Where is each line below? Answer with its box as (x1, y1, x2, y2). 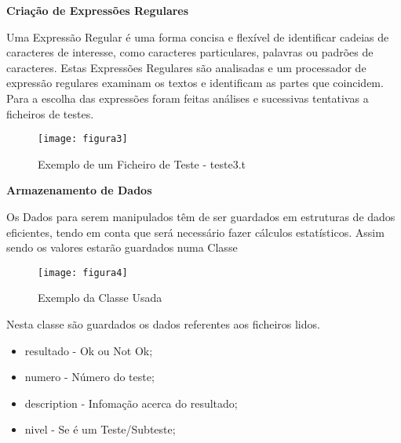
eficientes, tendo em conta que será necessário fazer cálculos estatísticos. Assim (6, 223, 385, 240)
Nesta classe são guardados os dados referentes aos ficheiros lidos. (6, 316, 320, 332)
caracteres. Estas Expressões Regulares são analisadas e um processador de (6, 59, 366, 75)
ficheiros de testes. (6, 105, 94, 122)
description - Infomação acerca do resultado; (24, 394, 238, 411)
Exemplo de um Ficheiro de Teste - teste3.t (38, 155, 246, 172)
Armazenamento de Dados (6, 182, 152, 198)
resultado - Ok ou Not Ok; (24, 342, 153, 358)
